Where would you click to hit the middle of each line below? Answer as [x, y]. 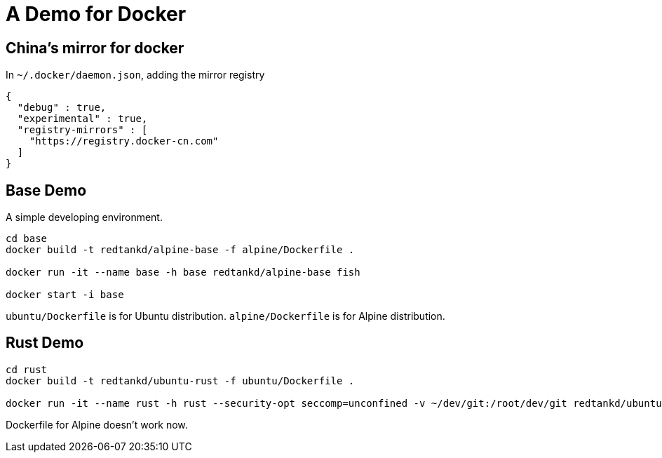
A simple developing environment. [84, 217]
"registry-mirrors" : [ [82, 130]
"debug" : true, [62, 108]
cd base [27, 239]
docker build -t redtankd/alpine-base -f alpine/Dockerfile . [180, 250]
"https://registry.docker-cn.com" [124, 141]
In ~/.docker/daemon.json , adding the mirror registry [135, 75]
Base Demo [46, 190]
